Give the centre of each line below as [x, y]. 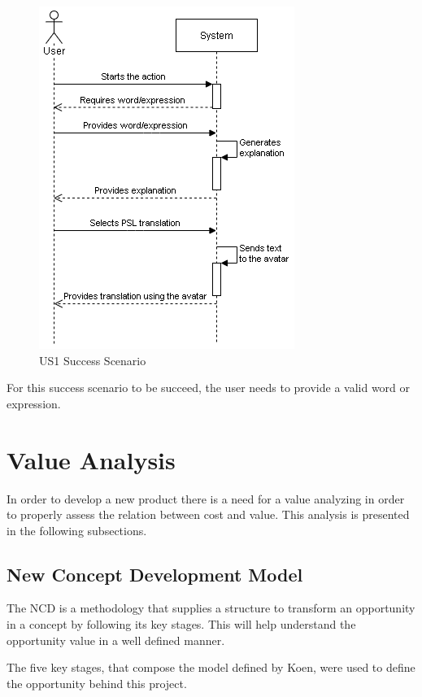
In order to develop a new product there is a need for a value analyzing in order [206, 498]
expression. [34, 403]
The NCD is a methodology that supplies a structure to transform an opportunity [211, 608]
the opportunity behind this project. [97, 683]
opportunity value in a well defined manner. [116, 640]
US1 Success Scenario [93, 360]
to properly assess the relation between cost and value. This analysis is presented [208, 514]
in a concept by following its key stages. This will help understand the [181, 624]
